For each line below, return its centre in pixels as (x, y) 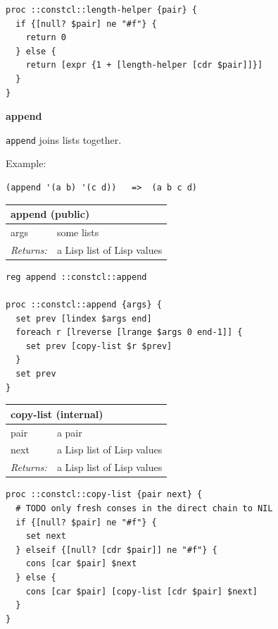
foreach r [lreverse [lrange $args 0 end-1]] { (129, 332)
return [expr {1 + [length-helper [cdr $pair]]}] (144, 65)
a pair (69, 432)
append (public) (50, 214)
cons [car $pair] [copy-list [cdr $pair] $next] (141, 591)
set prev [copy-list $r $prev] (99, 346)
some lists (78, 232)
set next (46, 536)
